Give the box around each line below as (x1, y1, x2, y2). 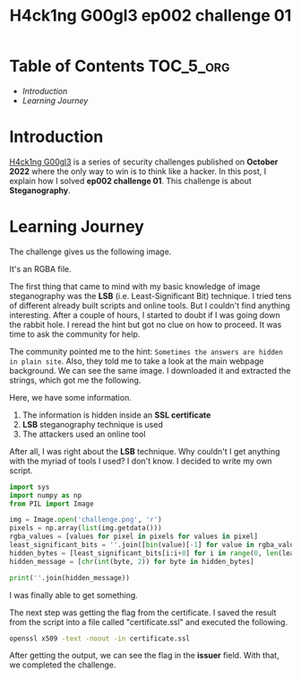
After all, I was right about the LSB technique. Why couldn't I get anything (9, 445, 280, 456)
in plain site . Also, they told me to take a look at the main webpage (9, 356, 264, 366)
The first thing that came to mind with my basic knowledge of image (9, 280, 261, 292)
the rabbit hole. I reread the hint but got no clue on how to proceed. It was (9, 319, 282, 330)
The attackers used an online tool (21, 428, 146, 439)
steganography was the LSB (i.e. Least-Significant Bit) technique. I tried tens (9, 290, 292, 301)
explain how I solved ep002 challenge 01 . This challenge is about (9, 175, 253, 186)
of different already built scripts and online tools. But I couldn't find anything (9, 300, 290, 311)
